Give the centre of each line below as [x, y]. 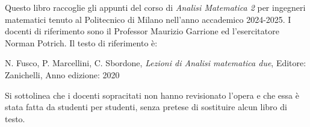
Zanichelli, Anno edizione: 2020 [62, 74]
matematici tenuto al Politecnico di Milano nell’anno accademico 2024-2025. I [148, 19]
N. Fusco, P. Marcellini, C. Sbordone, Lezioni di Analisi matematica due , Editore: [156, 63]
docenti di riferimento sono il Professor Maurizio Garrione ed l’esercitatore [142, 31]
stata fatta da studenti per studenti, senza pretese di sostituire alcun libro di [146, 107]
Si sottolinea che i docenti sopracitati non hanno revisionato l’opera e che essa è [152, 95]
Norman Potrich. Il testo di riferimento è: [81, 42]
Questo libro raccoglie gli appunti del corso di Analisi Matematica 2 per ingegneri [155, 7]
